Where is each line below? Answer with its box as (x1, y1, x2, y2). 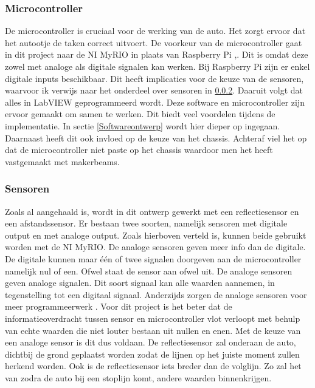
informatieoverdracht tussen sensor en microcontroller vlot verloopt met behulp (5, 311, 300, 324)
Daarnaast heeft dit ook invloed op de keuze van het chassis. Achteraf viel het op (5, 131, 307, 144)
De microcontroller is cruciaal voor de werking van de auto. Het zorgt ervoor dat (5, 24, 306, 37)
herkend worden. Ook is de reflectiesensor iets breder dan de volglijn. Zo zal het (5, 359, 302, 372)
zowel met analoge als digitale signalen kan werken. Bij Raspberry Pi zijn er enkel (5, 60, 310, 72)
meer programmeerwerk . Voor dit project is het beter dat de (5, 300, 232, 313)
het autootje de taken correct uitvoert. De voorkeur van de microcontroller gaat (5, 36, 302, 49)
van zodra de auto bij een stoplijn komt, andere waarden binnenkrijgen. (5, 371, 272, 384)
